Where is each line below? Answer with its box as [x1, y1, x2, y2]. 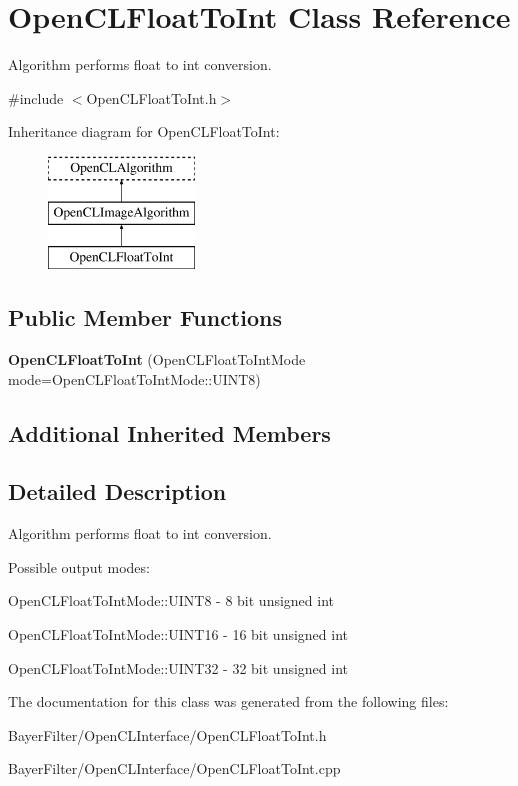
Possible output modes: [8, 556, 150, 577]
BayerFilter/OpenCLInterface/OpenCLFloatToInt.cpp [8, 758, 341, 779]
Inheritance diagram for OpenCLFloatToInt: [8, 121, 280, 142]
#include [8, 87, 64, 108]
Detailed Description [8, 476, 227, 507]
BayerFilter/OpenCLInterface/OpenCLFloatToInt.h [8, 724, 327, 745]
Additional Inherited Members [8, 417, 331, 448]
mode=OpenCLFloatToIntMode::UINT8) [8, 368, 261, 389]
